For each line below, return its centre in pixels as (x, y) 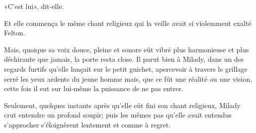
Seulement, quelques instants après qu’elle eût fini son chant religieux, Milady (122, 105)
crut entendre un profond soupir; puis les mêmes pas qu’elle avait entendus (118, 115)
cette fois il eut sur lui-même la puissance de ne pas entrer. (94, 88)
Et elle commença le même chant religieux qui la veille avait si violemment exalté (128, 23)
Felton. (15, 33)
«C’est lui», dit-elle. (34, 6)
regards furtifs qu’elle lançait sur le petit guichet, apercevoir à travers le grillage (126, 68)
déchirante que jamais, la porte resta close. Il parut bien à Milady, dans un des (124, 59)
